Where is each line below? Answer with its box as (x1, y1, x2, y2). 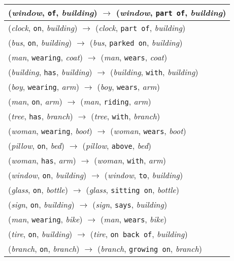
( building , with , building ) (110, 66, 198, 78)
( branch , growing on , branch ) (97, 243, 202, 254)
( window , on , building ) (8, 169, 87, 181)
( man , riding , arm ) (80, 95, 151, 107)
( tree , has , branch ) (8, 110, 73, 122)
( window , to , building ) (104, 169, 183, 181)
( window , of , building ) (8, 7, 97, 18)
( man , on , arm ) (8, 95, 62, 107)
